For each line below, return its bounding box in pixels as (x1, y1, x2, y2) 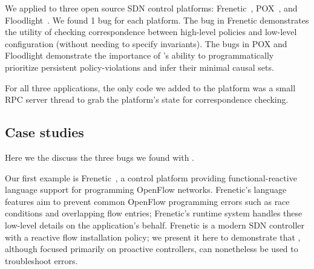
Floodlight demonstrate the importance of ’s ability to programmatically (5, 49, 274, 62)
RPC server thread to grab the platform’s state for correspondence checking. (5, 93, 289, 106)
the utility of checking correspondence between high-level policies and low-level (5, 25, 297, 38)
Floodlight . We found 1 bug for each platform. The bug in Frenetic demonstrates (5, 13, 309, 26)
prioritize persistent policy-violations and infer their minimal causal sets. (5, 60, 274, 73)
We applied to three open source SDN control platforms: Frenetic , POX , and (5, 2, 298, 14)
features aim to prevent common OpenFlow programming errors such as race (5, 195, 290, 207)
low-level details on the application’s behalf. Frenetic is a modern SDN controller (5, 218, 305, 231)
